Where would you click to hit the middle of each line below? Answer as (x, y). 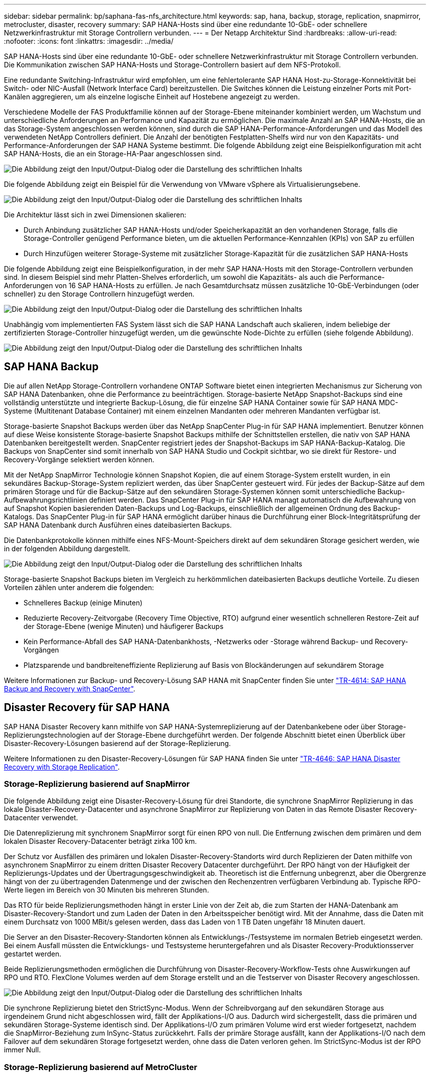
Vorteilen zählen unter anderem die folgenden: (79, 587)
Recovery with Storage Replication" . (62, 767)
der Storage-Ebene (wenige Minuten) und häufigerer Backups (124, 626)
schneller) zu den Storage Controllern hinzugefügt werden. (99, 294)
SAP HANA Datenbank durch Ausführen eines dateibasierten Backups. (118, 525)
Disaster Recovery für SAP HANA (87, 708)
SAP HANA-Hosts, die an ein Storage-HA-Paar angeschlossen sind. (113, 154)
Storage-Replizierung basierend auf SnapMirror (97, 784)
